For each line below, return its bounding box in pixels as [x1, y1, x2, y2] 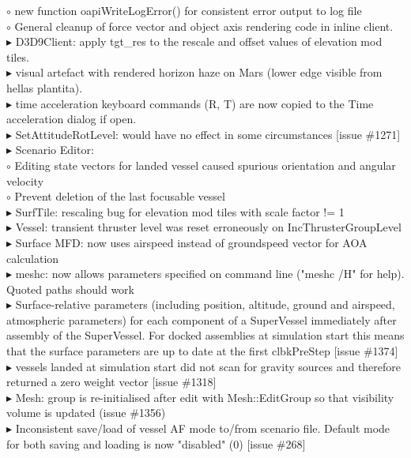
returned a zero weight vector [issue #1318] [6, 374, 217, 390]
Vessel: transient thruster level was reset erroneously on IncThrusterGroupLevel [15, 219, 402, 235]
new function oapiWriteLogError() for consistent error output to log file [14, 2, 362, 18]
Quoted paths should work [6, 280, 134, 297]
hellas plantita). [6, 79, 83, 96]
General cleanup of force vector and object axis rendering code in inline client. [14, 17, 394, 34]
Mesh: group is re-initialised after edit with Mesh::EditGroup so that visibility [15, 389, 394, 405]
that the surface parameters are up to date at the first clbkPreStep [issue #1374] [6, 343, 398, 359]
